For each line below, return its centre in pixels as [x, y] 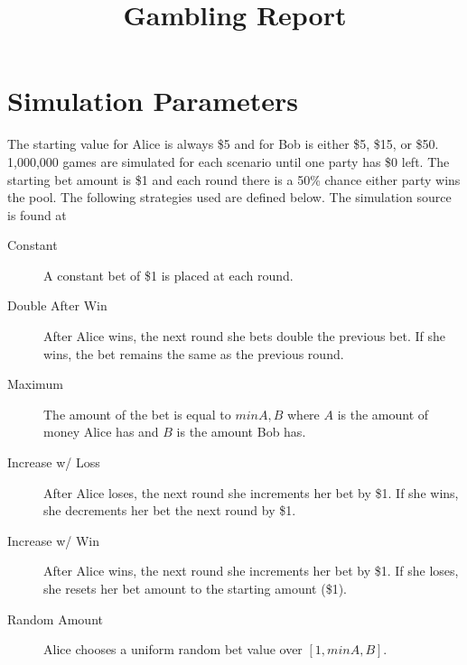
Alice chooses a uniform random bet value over [173, 649]
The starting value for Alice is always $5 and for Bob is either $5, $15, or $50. [223, 144]
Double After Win [57, 305]
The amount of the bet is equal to [137, 414]
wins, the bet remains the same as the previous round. [194, 353]
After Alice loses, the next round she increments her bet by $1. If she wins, [251, 492]
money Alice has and [101, 432]
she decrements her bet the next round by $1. [170, 510]
